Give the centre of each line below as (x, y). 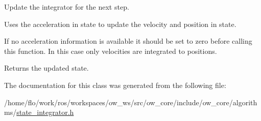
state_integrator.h (45, 112)
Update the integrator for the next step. (67, 7)
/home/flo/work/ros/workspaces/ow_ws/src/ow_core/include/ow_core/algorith (131, 102)
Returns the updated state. (46, 68)
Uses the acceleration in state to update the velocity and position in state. (120, 24)
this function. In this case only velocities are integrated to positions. (111, 51)
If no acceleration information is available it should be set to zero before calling (128, 41)
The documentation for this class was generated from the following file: (115, 85)
